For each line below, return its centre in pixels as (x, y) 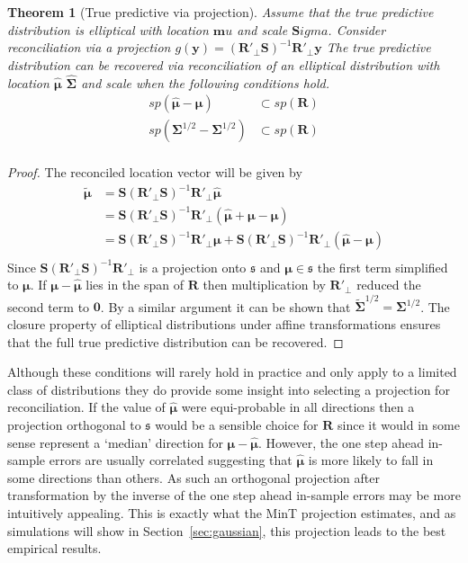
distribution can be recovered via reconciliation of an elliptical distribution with (224, 64)
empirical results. (54, 548)
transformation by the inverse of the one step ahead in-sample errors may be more (234, 495)
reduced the (389, 285)
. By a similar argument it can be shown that (225, 306)
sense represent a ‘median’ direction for (115, 442)
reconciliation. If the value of (86, 407)
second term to (49, 306)
